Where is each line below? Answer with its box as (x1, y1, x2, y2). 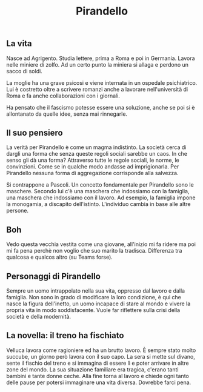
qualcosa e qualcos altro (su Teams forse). (6, 253, 113, 261)
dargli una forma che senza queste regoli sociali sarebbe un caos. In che (6, 150, 188, 158)
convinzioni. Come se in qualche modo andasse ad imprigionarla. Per (6, 163, 179, 170)
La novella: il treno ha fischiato (6, 330, 124, 341)
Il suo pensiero (6, 128, 63, 138)
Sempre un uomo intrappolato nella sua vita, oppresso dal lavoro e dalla (6, 287, 185, 294)
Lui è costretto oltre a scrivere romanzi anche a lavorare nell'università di (6, 85, 188, 93)
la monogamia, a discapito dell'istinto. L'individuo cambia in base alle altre (6, 201, 191, 208)
